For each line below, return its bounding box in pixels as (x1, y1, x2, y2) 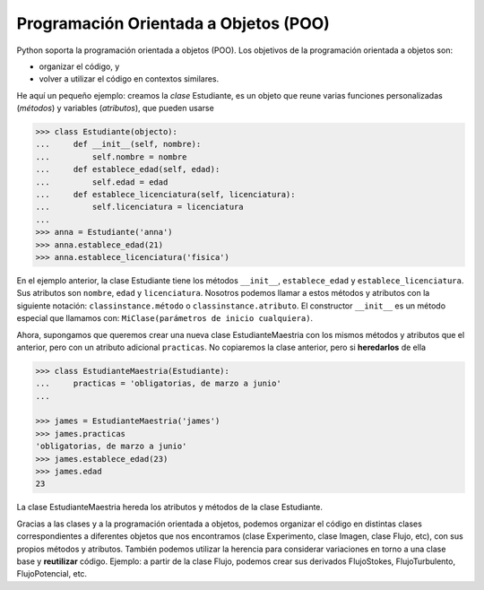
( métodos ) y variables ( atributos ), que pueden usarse (16, 103, 214, 114)
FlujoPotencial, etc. (16, 568, 88, 579)
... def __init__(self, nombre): (35, 139, 202, 150)
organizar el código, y (39, 61, 120, 72)
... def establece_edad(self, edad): (35, 164, 220, 175)
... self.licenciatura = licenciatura (35, 202, 244, 213)
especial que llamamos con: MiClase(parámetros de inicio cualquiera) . (16, 313, 314, 324)
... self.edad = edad (35, 177, 169, 187)
